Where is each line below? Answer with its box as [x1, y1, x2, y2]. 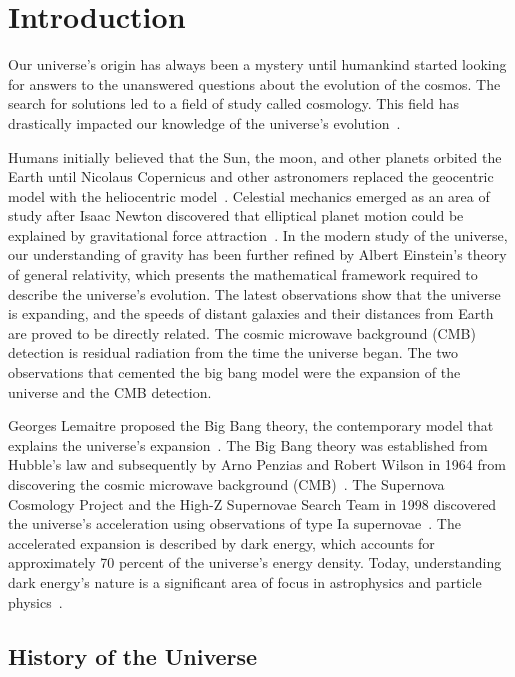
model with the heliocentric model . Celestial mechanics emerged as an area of [8, 185, 490, 206]
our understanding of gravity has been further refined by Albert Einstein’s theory [8, 244, 507, 265]
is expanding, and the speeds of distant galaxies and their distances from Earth [8, 303, 494, 324]
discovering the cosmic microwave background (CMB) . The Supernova [8, 474, 445, 494]
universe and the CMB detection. [8, 381, 212, 402]
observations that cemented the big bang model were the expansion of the [8, 362, 461, 383]
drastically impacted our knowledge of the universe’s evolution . [8, 112, 401, 133]
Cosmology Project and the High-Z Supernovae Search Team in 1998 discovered [8, 493, 497, 514]
